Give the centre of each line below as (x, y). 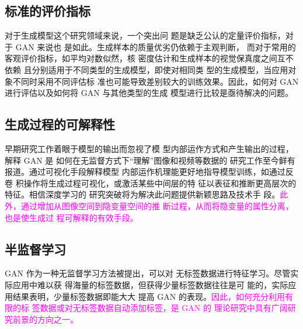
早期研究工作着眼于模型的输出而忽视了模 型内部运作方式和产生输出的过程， (149, 148)
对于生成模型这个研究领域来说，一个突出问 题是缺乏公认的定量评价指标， (145, 35)
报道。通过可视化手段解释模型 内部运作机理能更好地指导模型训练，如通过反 (149, 172)
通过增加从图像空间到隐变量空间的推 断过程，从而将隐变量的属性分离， (157, 205)
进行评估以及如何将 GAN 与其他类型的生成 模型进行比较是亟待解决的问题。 (149, 93)
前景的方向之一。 (45, 319)
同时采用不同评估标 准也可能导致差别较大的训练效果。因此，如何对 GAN (160, 81)
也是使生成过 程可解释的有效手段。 (72, 217)
